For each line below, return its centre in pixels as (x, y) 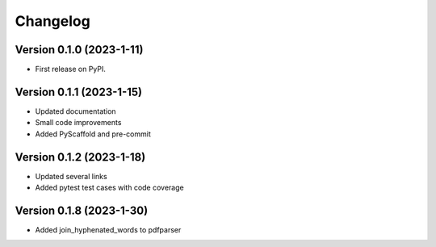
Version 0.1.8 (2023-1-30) (82, 210)
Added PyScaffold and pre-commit (93, 134)
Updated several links (71, 176)
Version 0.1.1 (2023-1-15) (79, 92)
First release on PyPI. (71, 69)
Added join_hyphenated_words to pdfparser (108, 229)
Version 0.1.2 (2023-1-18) (80, 157)
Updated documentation (75, 111)
